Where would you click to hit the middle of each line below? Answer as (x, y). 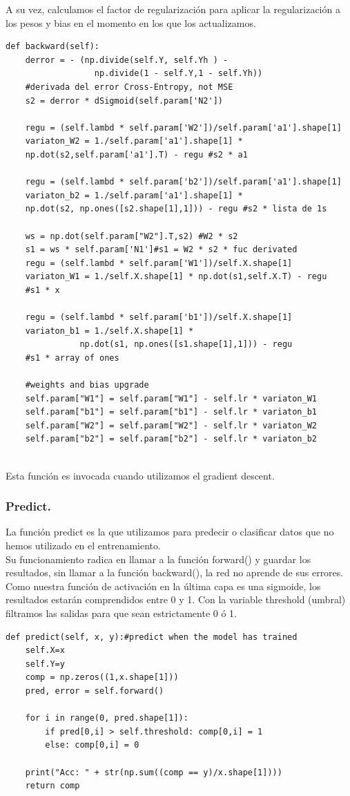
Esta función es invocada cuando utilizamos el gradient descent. (140, 475)
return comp (52, 786)
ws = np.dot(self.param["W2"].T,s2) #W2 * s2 (132, 236)
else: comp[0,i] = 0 (92, 745)
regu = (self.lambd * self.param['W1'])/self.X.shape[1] (159, 263)
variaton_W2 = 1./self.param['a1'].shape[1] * (134, 141)
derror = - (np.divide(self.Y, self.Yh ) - (127, 60)
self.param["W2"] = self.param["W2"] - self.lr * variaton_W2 (171, 425)
